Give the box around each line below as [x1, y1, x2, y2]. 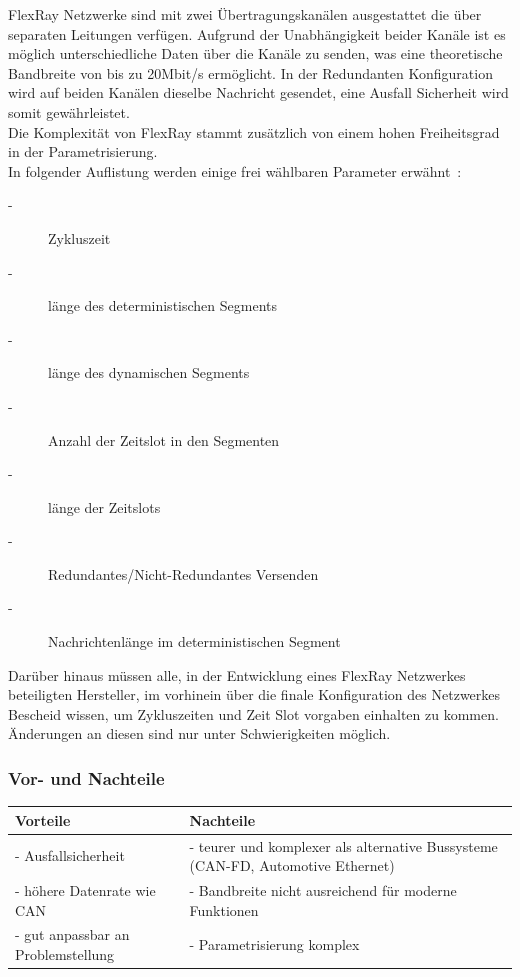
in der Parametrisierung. [8, 141, 158, 162]
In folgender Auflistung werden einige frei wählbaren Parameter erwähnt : [8, 160, 462, 181]
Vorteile [15, 809, 71, 830]
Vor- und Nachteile [8, 765, 165, 790]
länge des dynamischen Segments [48, 362, 250, 383]
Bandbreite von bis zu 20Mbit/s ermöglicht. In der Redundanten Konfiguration [8, 62, 493, 83]
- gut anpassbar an [15, 924, 130, 945]
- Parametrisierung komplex [189, 934, 360, 955]
